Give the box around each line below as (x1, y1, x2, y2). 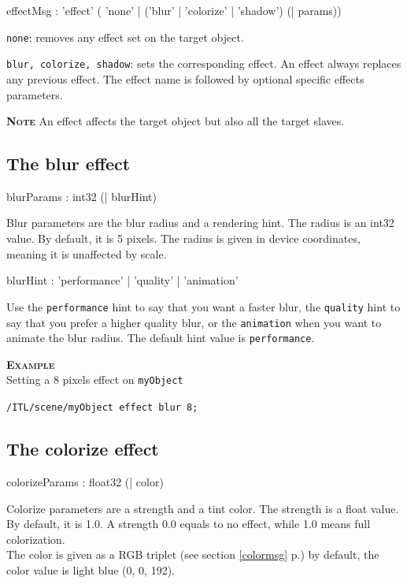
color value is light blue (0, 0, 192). (6, 561, 176, 578)
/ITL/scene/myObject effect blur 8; (6, 402, 198, 414)
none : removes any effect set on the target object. (6, 28, 244, 45)
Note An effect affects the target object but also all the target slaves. (6, 113, 345, 129)
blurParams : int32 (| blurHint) (6, 188, 157, 204)
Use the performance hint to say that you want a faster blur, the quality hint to (6, 298, 401, 314)
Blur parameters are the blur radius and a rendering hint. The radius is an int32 (6, 214, 394, 231)
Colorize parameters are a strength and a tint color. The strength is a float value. (6, 500, 399, 516)
